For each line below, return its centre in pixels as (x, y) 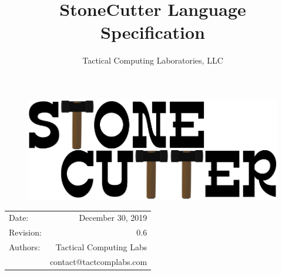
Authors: (25, 247)
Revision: (25, 232)
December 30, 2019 (113, 218)
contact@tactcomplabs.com (98, 261)
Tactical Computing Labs (101, 247)
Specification (153, 32)
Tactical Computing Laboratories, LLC (153, 60)
